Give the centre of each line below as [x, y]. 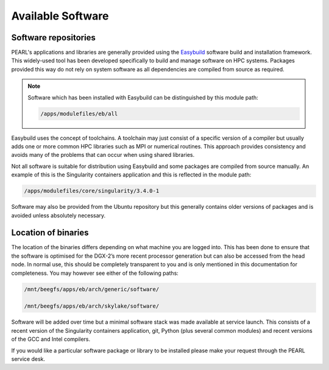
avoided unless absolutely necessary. [58, 215]
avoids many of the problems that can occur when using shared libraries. [103, 155]
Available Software [60, 16]
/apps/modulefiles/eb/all [79, 114]
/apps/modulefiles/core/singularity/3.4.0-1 [92, 191]
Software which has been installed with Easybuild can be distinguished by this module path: [143, 97]
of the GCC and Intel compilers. [51, 339]
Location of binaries [50, 233]
